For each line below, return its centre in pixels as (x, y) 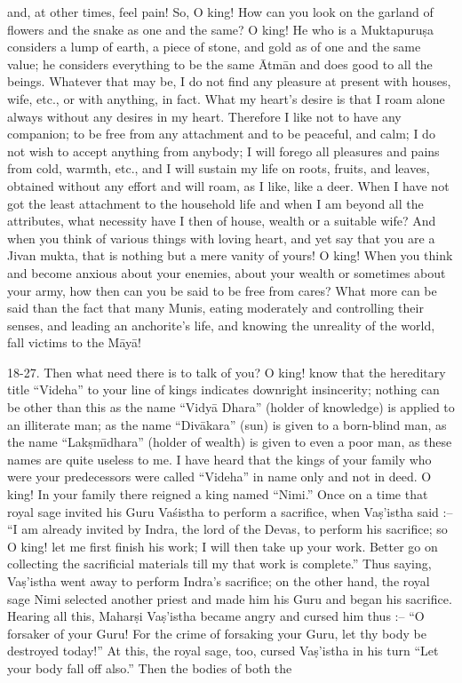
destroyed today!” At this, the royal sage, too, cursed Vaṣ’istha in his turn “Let (223, 651)
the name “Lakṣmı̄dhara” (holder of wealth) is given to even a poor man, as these (230, 442)
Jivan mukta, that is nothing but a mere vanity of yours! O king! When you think (230, 255)
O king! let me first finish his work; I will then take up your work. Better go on (223, 546)
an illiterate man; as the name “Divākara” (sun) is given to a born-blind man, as (227, 424)
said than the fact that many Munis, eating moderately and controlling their (215, 308)
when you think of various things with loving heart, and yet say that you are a (221, 238)
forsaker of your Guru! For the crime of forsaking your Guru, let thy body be (217, 633)
